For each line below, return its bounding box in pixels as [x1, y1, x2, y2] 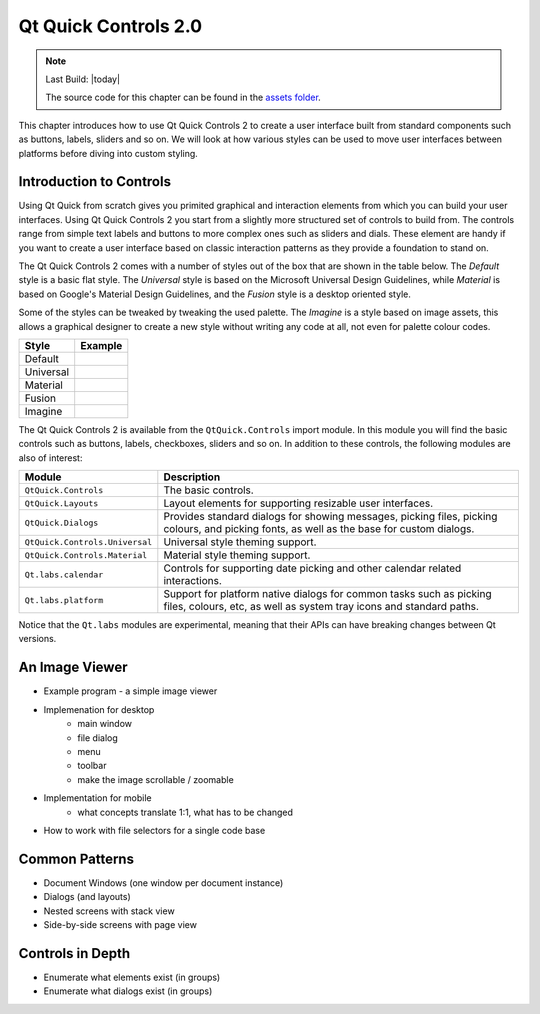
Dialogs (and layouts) [43, 891, 132, 903]
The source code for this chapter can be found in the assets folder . [45, 91, 322, 104]
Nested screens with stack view [43, 905, 175, 917]
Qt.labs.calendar [24, 569, 104, 580]
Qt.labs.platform [24, 595, 104, 605]
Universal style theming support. [163, 535, 317, 549]
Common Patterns [18, 850, 135, 867]
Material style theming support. [163, 548, 311, 562]
